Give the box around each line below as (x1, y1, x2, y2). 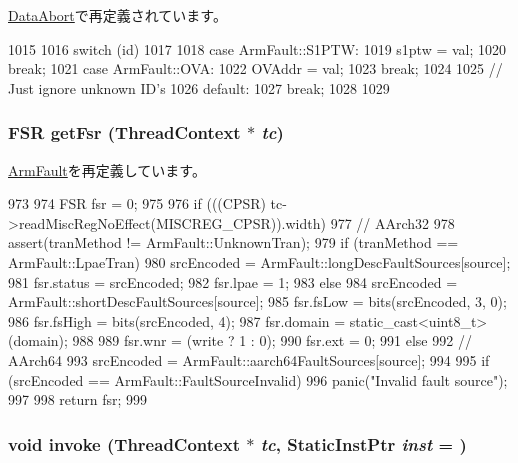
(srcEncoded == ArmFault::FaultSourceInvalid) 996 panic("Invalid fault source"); (8, 369, 508, 390)
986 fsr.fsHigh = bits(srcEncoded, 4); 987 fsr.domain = (8, 310, 346, 331)
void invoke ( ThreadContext (8, 431, 240, 456)
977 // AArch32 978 (330, 212, 455, 233)
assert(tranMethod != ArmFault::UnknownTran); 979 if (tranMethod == (8, 232, 459, 253)
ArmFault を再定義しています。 (8, 159, 206, 180)
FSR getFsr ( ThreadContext (8, 120, 241, 145)
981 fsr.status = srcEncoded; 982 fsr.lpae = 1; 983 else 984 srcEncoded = (8, 271, 458, 292)
